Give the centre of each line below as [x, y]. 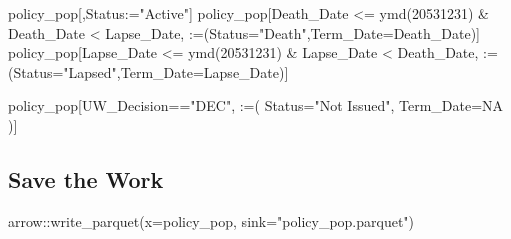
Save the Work [86, 178]
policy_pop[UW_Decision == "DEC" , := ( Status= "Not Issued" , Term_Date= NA [256, 105]
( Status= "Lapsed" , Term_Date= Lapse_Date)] [148, 71]
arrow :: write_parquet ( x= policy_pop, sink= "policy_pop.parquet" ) [211, 220]
